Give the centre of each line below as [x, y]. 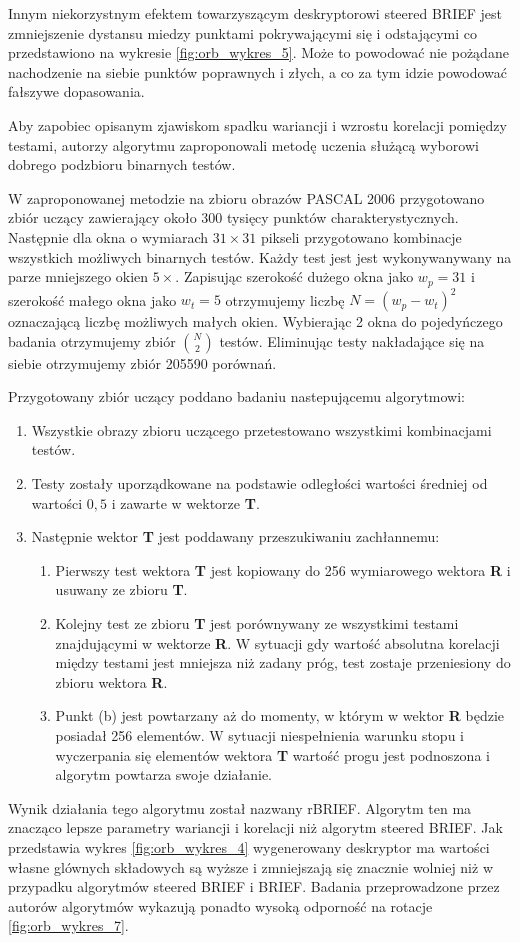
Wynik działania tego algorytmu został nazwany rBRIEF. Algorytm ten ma [240, 807]
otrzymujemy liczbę [285, 299]
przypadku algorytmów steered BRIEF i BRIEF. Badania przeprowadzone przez [254, 886]
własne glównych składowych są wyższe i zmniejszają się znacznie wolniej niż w [250, 866]
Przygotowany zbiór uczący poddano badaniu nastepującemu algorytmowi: [236, 396]
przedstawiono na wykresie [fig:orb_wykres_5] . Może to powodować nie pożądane [258, 52]
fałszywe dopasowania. [76, 91]
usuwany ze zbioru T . [121, 589]
